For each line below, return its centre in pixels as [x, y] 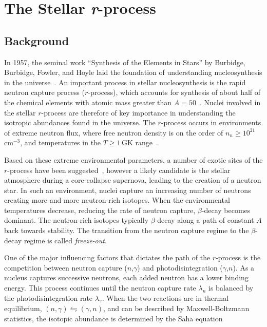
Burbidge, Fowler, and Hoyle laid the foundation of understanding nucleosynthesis [133, 72]
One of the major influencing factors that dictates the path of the [107, 257]
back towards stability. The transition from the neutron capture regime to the [127, 230]
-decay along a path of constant [204, 220]
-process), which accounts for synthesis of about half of [174, 92]
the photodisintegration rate [49, 297]
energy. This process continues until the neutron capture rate [100, 288]
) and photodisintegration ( [180, 267]
